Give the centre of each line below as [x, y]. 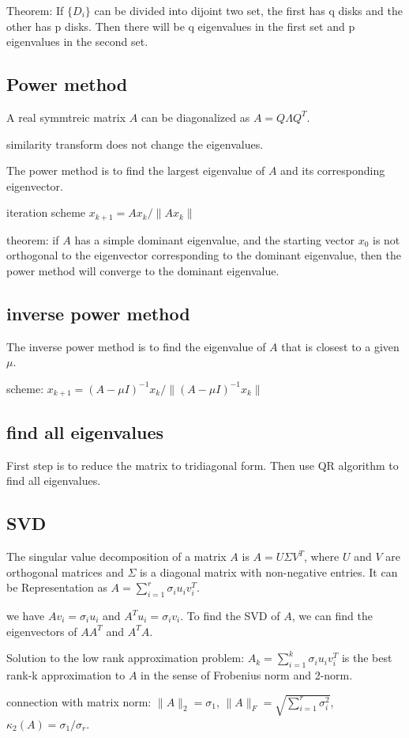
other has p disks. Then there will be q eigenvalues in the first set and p [181, 26]
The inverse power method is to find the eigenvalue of [136, 346]
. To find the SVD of [230, 616]
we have [26, 616]
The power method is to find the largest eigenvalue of [136, 170]
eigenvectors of [42, 631]
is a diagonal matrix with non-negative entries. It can [268, 571]
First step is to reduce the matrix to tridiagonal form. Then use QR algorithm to [203, 465]
